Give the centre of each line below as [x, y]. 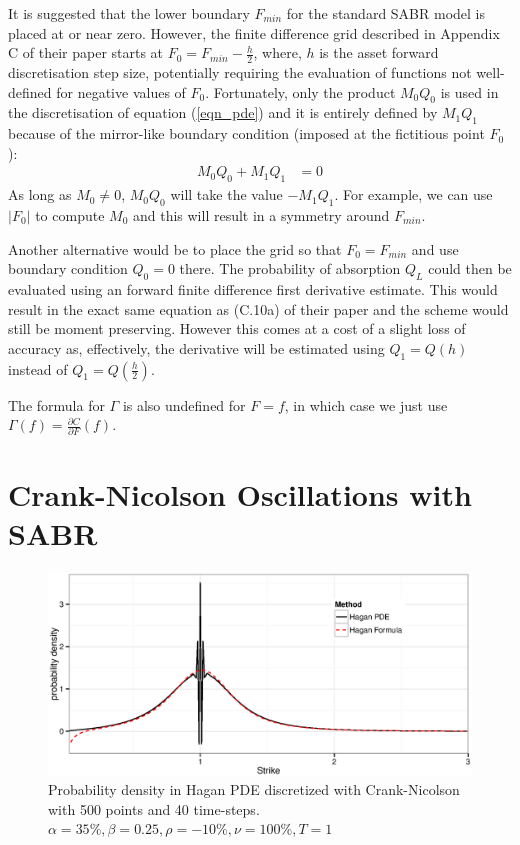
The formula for [56, 404]
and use [435, 248]
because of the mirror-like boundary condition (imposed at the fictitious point [246, 133]
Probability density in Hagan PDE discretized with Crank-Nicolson [254, 789]
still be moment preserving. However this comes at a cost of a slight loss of [237, 328]
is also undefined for [184, 404]
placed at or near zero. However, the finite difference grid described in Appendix [254, 32]
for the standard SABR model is [386, 13]
